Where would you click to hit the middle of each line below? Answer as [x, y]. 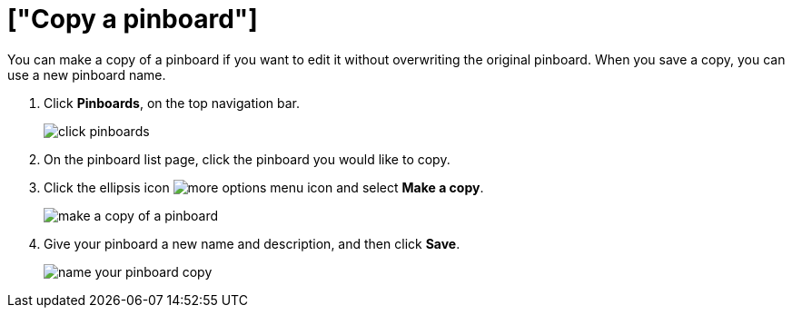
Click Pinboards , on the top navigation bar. [172, 103]
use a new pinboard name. [87, 74]
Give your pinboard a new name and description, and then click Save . [252, 243]
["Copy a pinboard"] [133, 19]
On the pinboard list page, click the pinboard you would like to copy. [247, 159]
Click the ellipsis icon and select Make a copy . [264, 187]
